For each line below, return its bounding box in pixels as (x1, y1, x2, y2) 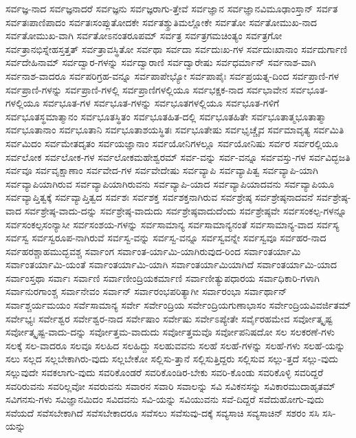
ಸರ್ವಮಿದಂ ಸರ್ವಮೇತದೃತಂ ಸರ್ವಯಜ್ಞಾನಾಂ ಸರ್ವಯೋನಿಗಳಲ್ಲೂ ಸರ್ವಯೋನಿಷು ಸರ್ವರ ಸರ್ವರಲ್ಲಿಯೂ (5, 135, 339, 150)
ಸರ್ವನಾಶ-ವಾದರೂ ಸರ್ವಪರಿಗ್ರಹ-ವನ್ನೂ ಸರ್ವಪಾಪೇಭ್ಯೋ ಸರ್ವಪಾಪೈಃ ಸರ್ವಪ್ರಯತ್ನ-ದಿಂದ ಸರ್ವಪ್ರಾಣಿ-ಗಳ (5, 68, 340, 83)
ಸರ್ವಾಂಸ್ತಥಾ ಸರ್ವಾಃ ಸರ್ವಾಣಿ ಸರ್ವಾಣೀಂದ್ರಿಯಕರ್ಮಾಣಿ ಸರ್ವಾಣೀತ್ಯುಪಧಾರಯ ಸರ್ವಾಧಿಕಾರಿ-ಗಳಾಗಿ (5, 270, 320, 285)
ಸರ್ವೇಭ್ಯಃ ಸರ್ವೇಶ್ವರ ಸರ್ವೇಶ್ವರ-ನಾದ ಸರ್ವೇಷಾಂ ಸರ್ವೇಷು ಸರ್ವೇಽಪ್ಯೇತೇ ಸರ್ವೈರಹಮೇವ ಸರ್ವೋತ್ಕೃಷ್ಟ (5, 311, 333, 325)
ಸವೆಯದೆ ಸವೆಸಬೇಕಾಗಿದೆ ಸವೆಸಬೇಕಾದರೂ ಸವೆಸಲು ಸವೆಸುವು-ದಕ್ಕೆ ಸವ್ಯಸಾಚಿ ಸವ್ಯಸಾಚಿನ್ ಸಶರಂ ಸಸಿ (5, 405, 320, 419)
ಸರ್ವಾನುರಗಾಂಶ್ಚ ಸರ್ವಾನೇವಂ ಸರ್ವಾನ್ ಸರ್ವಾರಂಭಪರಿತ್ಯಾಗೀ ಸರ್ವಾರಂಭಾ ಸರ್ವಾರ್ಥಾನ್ (5, 284, 287, 298)
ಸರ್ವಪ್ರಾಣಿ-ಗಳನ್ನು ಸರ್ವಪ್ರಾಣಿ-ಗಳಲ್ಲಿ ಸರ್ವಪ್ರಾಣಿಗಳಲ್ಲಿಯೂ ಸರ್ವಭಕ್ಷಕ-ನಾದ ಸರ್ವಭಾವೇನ (5, 82, 288, 96)
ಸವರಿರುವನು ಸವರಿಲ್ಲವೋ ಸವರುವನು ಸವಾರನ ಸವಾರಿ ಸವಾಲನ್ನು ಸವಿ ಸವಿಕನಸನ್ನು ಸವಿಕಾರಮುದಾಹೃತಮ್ (5, 378, 335, 393)
